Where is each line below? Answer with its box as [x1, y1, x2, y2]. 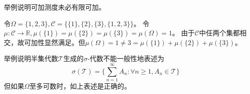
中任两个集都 [199, 28, 240, 38]
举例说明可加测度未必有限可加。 [4, 2, 105, 12]
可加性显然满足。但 [24, 37, 85, 47]
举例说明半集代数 [4, 53, 58, 63]
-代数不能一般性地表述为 [87, 53, 164, 63]
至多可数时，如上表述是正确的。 [29, 81, 131, 91]
